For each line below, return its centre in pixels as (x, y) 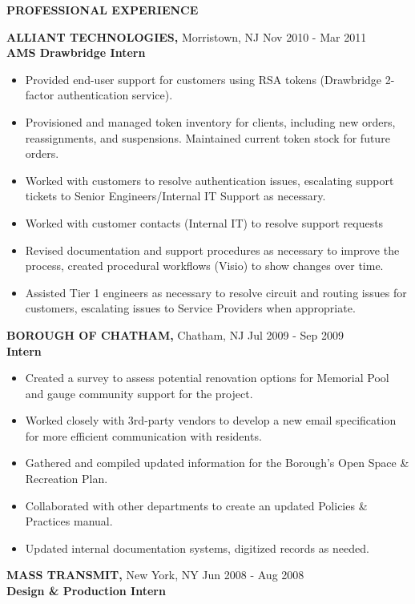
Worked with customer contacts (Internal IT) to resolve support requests (204, 222)
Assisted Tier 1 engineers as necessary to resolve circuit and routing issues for (216, 292)
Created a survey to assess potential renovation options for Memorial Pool (207, 378)
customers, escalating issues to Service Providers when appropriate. (190, 308)
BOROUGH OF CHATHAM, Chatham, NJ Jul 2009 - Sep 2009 (175, 334)
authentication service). (115, 95)
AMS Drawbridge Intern (76, 52)
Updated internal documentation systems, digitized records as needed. (197, 548)
